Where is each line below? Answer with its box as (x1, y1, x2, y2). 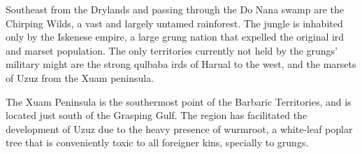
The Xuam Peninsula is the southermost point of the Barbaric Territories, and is (6, 94, 352, 108)
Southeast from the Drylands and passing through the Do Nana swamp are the (6, 2, 344, 16)
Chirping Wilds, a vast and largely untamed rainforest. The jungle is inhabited (6, 15, 343, 30)
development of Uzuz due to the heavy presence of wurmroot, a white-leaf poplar (6, 121, 353, 136)
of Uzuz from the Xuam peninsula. (6, 70, 154, 85)
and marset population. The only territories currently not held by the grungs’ (6, 43, 338, 57)
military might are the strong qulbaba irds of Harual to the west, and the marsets (6, 57, 356, 71)
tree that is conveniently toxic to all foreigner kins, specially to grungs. (6, 135, 309, 150)
